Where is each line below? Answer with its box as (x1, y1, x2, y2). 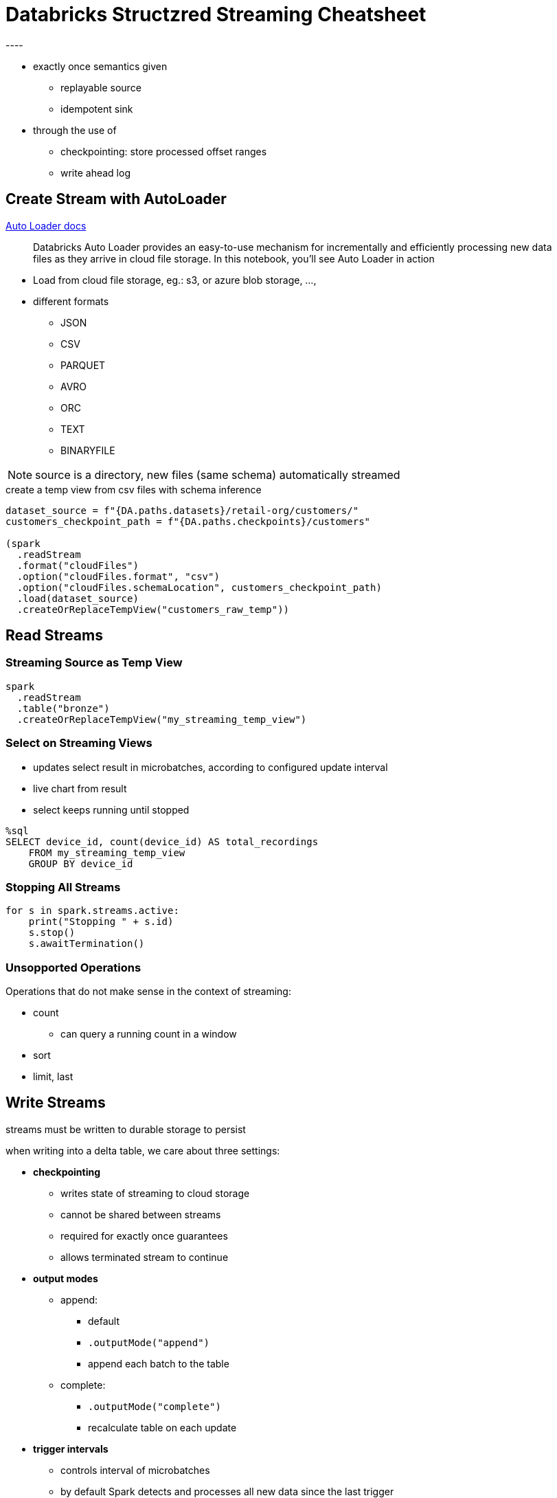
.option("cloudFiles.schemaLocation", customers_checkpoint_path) (16, 581, 382, 593)
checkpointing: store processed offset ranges (60, 145, 267, 157)
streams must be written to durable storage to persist (5, 1123, 246, 1135)
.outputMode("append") (88, 1337, 210, 1348)
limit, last (33, 1071, 73, 1083)
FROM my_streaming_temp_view (28, 847, 185, 858)
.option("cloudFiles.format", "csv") (16, 570, 220, 582)
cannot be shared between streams (60, 1208, 221, 1220)
